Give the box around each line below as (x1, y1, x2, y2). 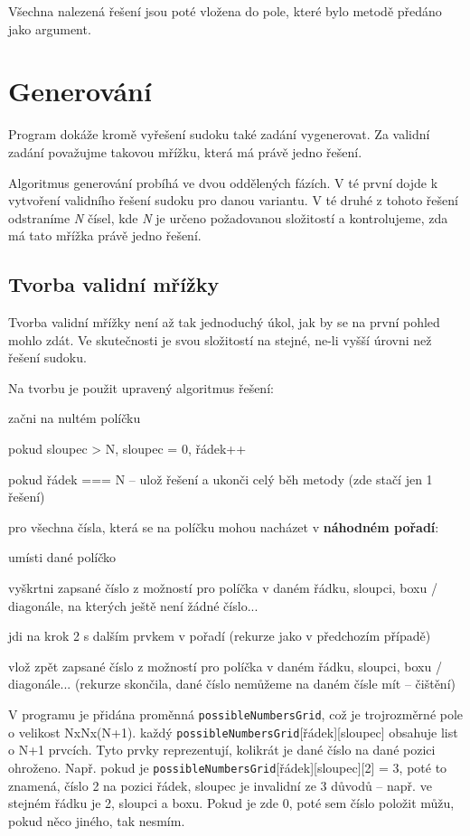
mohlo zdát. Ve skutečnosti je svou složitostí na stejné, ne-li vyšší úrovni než (8, 330, 432, 349)
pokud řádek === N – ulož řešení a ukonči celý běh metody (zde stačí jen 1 (8, 469, 433, 488)
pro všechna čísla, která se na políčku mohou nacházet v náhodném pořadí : (8, 517, 439, 536)
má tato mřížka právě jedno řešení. (8, 226, 202, 245)
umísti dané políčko (8, 548, 117, 567)
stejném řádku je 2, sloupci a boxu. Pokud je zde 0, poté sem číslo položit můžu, (8, 794, 455, 813)
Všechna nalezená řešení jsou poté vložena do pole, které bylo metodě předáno (8, 2, 442, 20)
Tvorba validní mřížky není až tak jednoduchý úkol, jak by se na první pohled (8, 313, 440, 332)
